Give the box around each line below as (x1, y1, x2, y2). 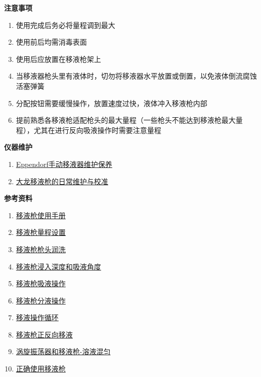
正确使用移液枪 (16, 363, 66, 374)
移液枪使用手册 (16, 210, 66, 220)
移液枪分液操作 (16, 295, 66, 305)
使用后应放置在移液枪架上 (16, 53, 101, 64)
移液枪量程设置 (16, 227, 66, 237)
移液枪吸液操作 (16, 278, 66, 289)
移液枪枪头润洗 (16, 244, 66, 254)
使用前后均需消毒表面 (16, 37, 87, 47)
